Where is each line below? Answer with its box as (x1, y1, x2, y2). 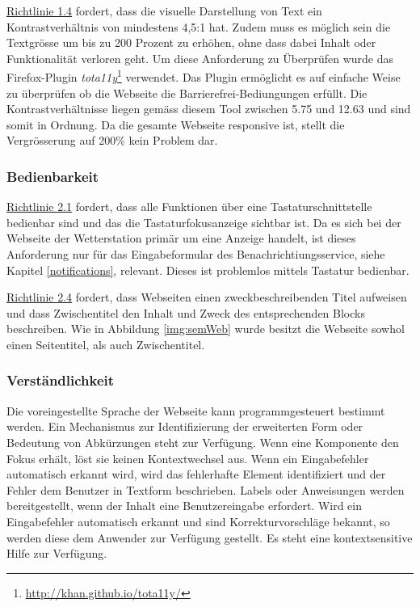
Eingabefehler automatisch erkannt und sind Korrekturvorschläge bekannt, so (6, 512, 390, 529)
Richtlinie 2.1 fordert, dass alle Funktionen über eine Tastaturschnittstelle (6, 198, 372, 215)
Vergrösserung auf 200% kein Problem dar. (6, 132, 218, 149)
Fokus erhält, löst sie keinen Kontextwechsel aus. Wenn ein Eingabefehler (6, 449, 369, 466)
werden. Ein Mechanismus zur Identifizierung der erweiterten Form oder (6, 418, 363, 435)
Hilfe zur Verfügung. (6, 545, 107, 562)
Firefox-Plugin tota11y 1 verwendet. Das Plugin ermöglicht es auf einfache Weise (6, 66, 401, 86)
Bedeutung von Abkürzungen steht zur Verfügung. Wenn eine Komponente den (6, 433, 399, 450)
